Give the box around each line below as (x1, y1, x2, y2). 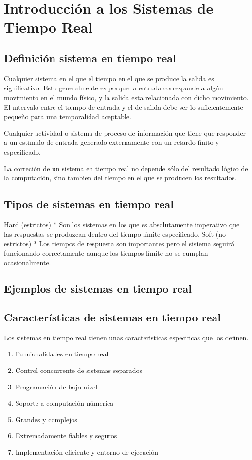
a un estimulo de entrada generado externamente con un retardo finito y (4, 137, 219, 147)
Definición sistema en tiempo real (4, 50, 176, 65)
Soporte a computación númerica (15, 398, 114, 408)
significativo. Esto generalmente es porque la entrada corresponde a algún (4, 83, 223, 93)
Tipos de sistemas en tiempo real (4, 196, 174, 212)
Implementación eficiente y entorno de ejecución (15, 447, 159, 457)
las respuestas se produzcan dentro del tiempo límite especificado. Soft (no (4, 229, 226, 239)
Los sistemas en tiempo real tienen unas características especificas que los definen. (4, 332, 249, 342)
